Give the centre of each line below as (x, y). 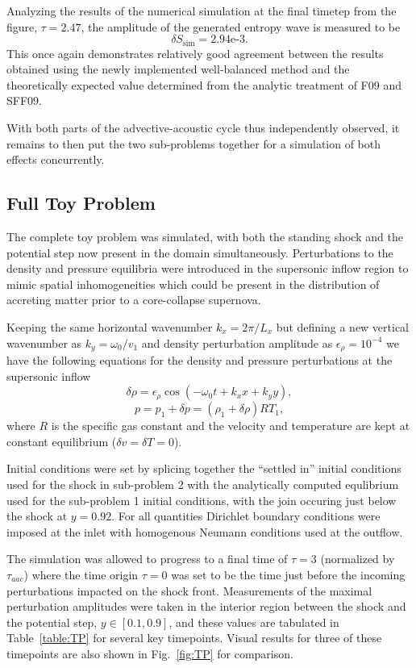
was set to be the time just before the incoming (288, 574)
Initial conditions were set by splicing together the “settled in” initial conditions (204, 468)
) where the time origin (81, 574)
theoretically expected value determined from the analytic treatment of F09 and (204, 84)
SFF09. (24, 100)
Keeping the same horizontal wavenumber (110, 326)
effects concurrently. (56, 159)
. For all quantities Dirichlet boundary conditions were (246, 516)
